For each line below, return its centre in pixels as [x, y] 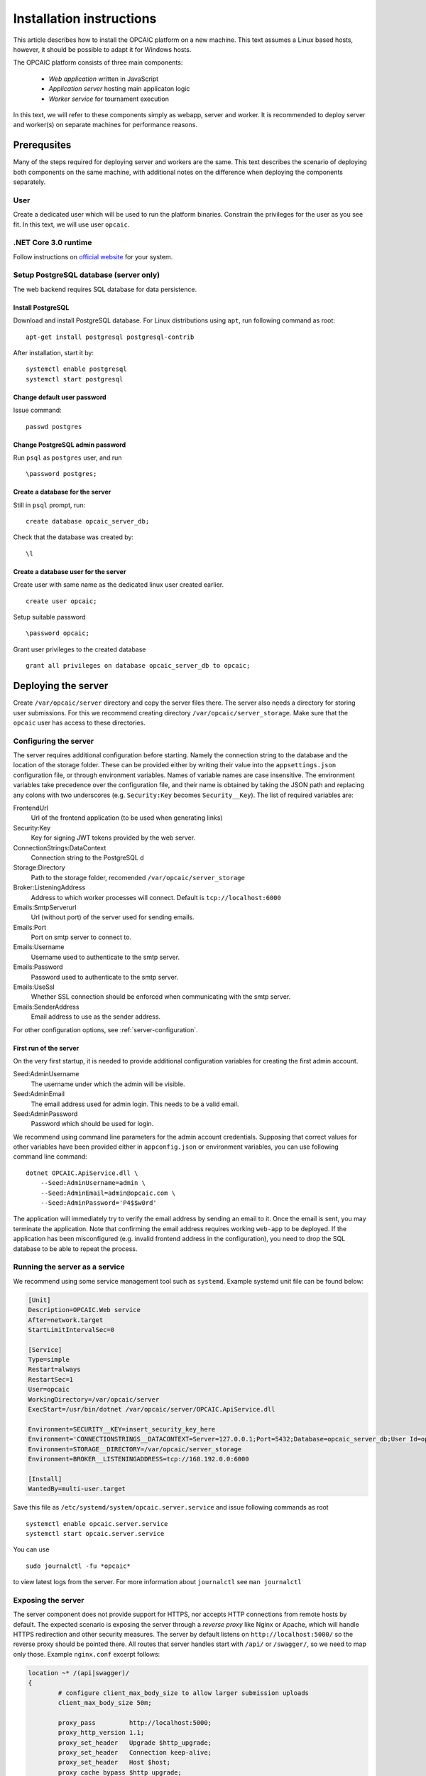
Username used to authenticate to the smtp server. [105, 957]
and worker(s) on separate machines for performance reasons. [105, 125]
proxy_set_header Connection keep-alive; [135, 1752]
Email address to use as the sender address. [96, 1017]
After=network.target [66, 1320]
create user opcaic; [61, 601]
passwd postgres [54, 427]
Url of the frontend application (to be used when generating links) [127, 818]
